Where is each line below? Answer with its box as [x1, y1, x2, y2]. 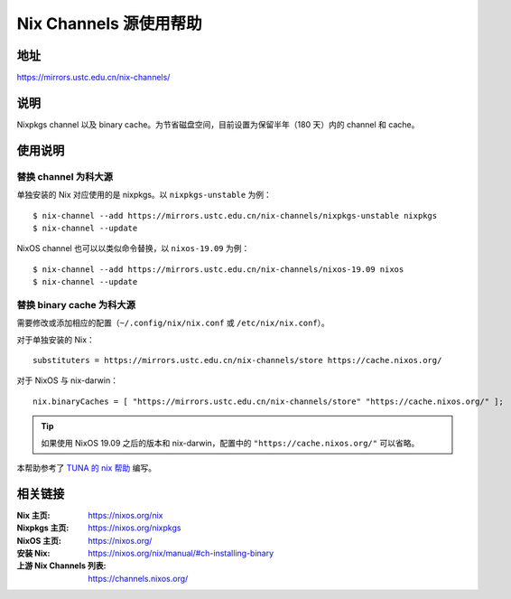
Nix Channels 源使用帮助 [16, 14, 202, 33]
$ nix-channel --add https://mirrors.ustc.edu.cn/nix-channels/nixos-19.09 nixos [33, 264, 404, 275]
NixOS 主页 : [16, 535, 62, 546]
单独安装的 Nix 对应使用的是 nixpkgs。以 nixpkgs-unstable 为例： [16, 190, 273, 201]
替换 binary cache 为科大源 [16, 298, 135, 311]
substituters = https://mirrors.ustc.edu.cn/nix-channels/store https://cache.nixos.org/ [33, 355, 442, 365]
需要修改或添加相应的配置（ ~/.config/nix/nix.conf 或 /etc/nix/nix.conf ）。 [16, 317, 330, 329]
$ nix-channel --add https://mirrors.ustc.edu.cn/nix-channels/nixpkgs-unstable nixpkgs [33, 211, 438, 220]
